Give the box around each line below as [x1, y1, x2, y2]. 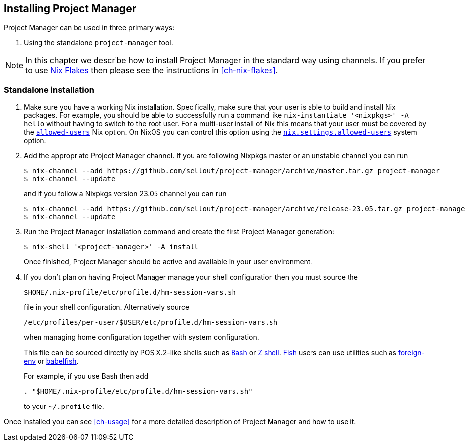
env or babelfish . [24, 357, 78, 366]
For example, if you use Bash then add [24, 372, 149, 381]
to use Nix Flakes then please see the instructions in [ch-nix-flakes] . [25, 65, 278, 75]
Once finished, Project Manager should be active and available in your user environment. [24, 258, 312, 266]
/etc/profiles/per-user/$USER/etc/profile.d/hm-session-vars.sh [24, 318, 278, 327]
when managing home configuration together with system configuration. [24, 333, 259, 342]
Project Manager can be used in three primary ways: [4, 23, 175, 32]
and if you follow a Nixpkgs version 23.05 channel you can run [24, 189, 227, 198]
